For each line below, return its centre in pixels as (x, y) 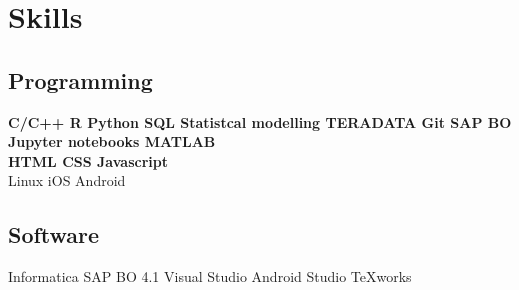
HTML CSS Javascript (88, 160)
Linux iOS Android (67, 180)
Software (54, 234)
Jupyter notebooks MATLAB (112, 141)
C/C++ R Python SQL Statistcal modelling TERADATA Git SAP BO (260, 121)
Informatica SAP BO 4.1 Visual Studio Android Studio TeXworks (210, 276)
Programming (80, 79)
